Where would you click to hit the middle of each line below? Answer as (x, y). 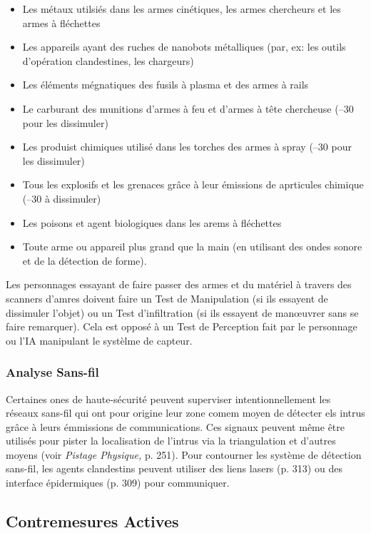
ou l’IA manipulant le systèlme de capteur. (99, 340)
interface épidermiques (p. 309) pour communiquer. (118, 483)
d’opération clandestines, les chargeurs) (108, 60)
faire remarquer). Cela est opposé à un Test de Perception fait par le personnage (182, 326)
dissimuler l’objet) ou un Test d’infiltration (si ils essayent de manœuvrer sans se (182, 312)
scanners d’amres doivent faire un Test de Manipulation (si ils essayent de (167, 298)
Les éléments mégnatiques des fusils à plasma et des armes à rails (166, 85)
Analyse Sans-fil (52, 372)
